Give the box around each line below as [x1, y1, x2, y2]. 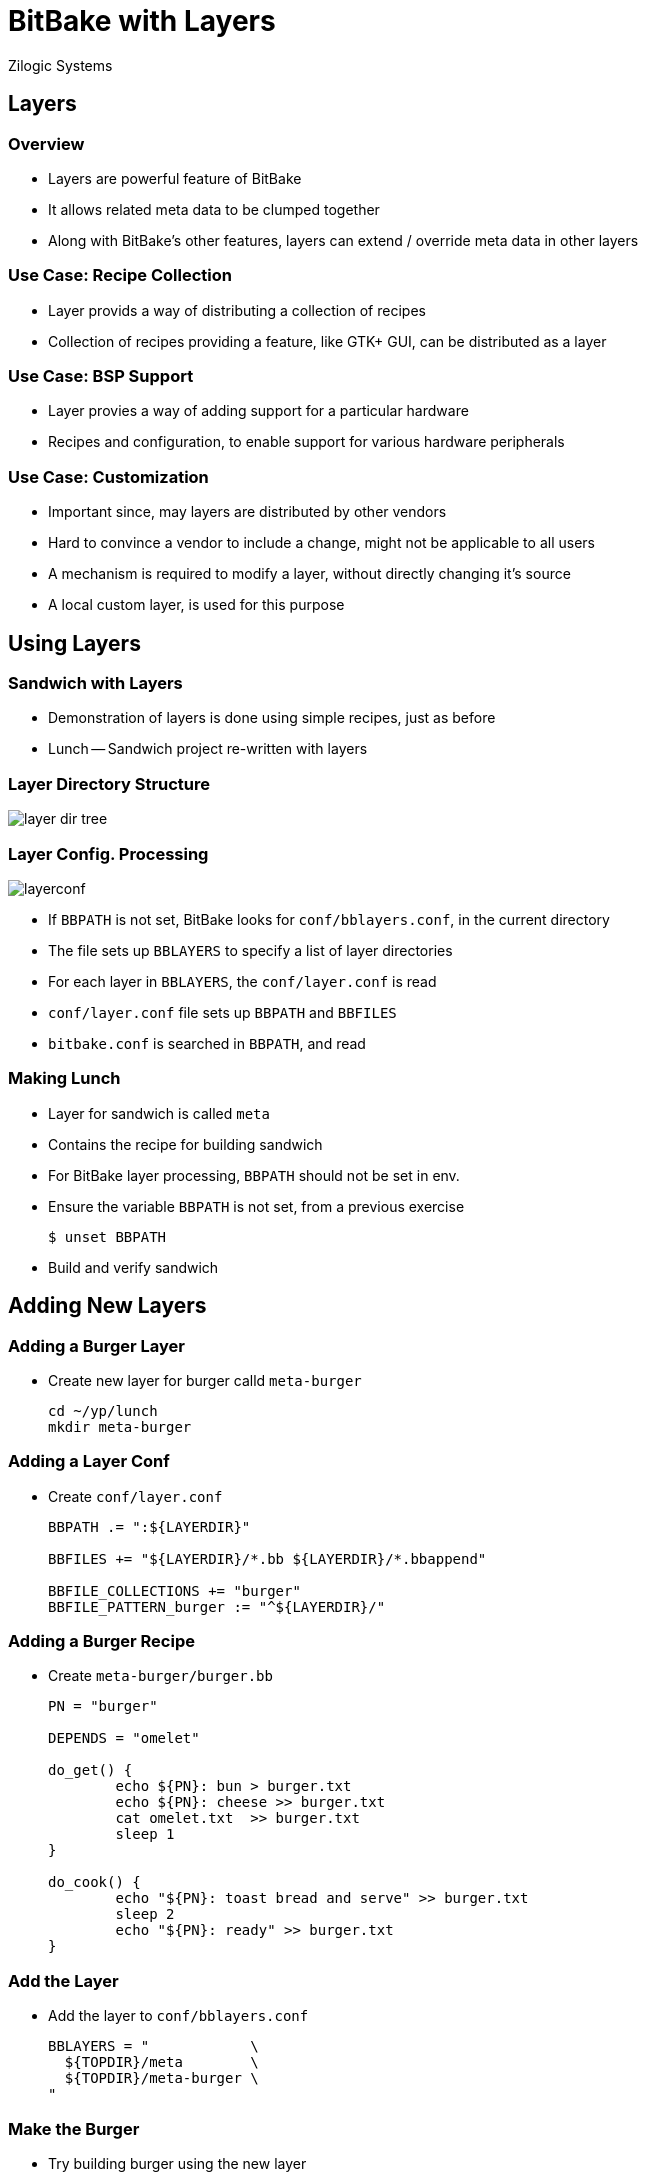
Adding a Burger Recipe [8, 1631, 195, 1652]
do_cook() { [48, 1874, 141, 1891]
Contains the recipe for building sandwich [48, 1135, 323, 1153]
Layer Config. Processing [8, 843, 209, 864]
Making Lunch [8, 1068, 121, 1089]
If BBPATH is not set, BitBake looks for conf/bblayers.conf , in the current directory [48, 910, 610, 928]
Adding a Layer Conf [8, 1451, 170, 1472]
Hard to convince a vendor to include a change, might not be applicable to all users [48, 534, 595, 552]
